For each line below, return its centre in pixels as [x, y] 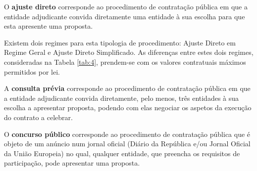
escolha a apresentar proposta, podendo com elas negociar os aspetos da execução [128, 107]
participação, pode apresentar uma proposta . [72, 163]
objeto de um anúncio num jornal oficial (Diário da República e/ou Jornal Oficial [127, 144]
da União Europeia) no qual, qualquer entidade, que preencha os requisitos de [122, 153]
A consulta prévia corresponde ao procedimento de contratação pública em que [127, 88]
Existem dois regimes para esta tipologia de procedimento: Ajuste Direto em [120, 42]
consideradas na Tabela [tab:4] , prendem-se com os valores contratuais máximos [125, 62]
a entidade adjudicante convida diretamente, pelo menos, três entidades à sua [122, 98]
